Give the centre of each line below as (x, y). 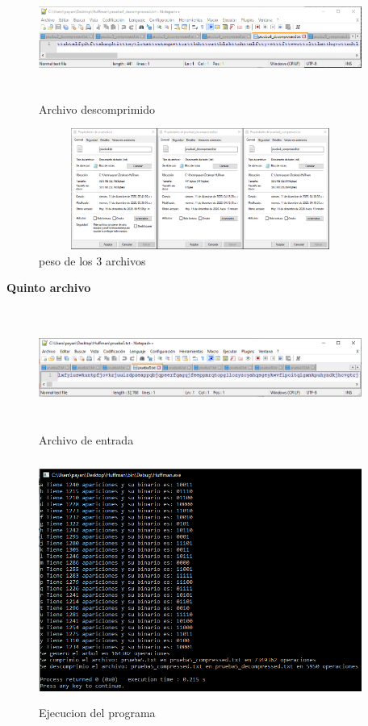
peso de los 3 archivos (92, 260)
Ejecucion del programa (97, 712)
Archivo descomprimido (97, 108)
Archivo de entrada (86, 439)
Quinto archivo (49, 288)
